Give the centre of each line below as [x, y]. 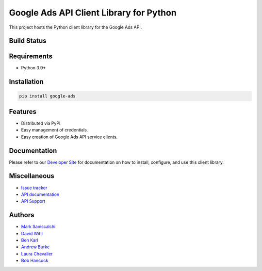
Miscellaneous [32, 176]
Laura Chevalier [37, 254]
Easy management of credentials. [55, 130]
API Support [33, 201]
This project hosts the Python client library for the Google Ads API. [75, 27]
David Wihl [32, 233]
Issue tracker [34, 188]
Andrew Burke [35, 247]
